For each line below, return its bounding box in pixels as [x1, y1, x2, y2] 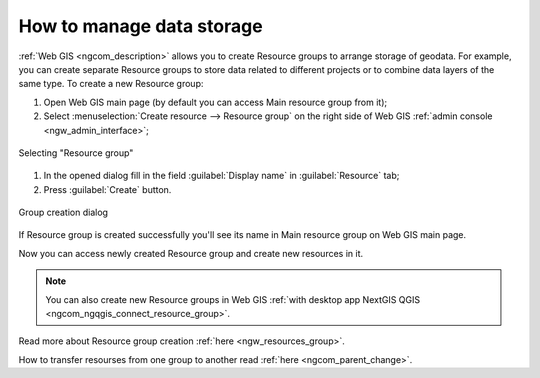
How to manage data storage [18, 15, 264, 37]
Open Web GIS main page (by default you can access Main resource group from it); [43, 96, 388, 108]
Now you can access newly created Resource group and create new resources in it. [18, 247, 364, 259]
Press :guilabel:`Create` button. [43, 183, 172, 195]
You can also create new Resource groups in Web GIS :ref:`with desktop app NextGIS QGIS [45, 293, 420, 305]
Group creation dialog [18, 206, 109, 219]
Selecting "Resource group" [18, 146, 134, 159]
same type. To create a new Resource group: [18, 78, 204, 90]
